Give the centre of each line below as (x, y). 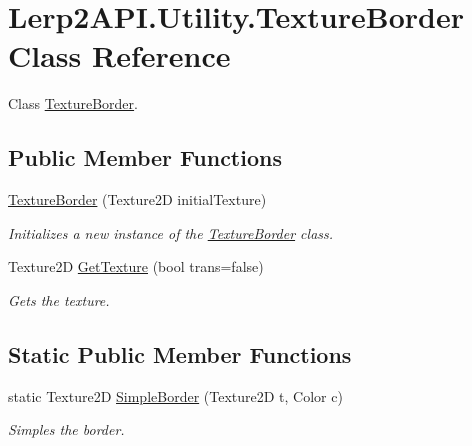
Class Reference (119, 55)
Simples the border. (66, 429)
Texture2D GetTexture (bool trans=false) (136, 266)
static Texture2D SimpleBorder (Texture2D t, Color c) (175, 395)
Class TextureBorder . (73, 103)
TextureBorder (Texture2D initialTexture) (137, 199)
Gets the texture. (59, 299)
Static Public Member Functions (180, 353)
